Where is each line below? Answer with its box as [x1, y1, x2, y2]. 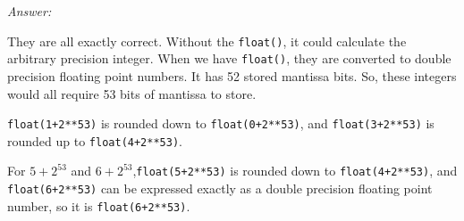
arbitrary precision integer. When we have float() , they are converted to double [7, 49, 451, 68]
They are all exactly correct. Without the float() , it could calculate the [7, 31, 407, 50]
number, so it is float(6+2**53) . [7, 196, 190, 215]
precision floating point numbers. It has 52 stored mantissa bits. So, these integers [7, 66, 457, 85]
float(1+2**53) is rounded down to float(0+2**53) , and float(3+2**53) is [7, 114, 434, 133]
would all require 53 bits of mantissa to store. [7, 84, 257, 102]
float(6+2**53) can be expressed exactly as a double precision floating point [7, 179, 433, 198]
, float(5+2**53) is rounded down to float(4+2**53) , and [132, 161, 458, 180]
